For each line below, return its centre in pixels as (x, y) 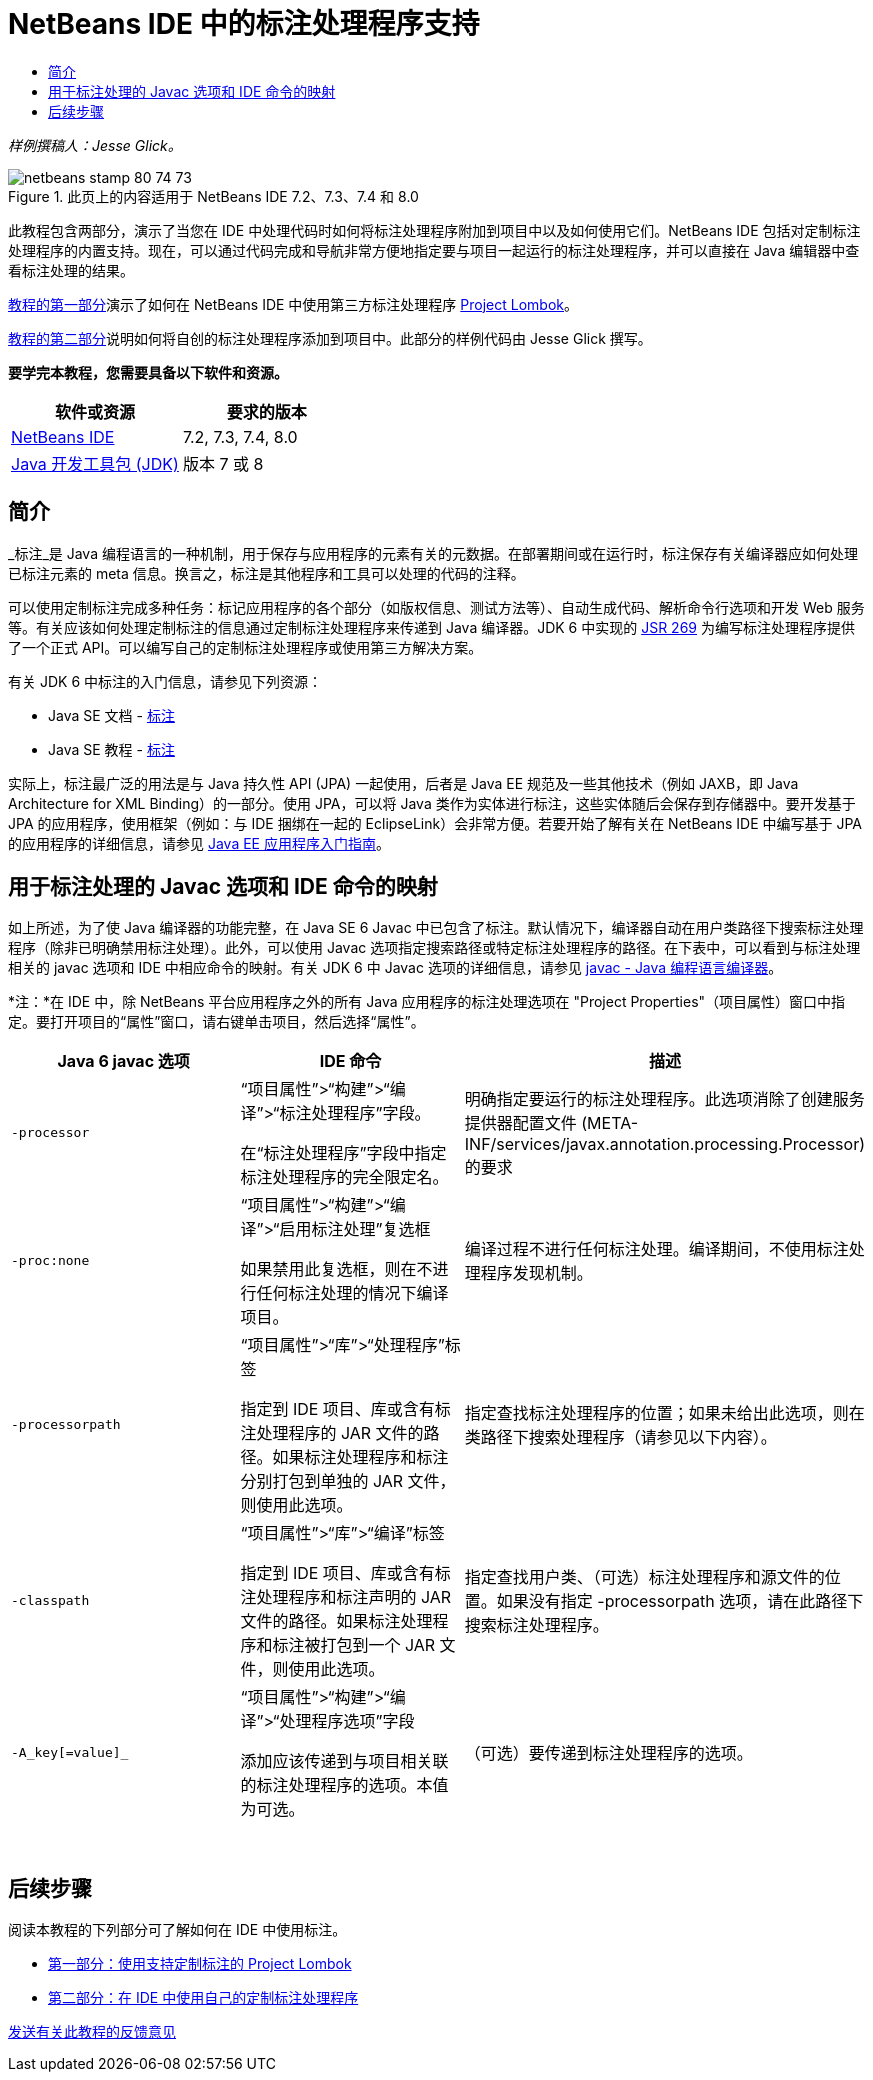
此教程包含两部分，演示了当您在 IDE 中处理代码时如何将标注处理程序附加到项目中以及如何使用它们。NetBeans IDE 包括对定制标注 (434, 230)
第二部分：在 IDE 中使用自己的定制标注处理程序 (203, 1998)
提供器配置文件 (520, 1123)
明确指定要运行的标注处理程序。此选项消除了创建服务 (664, 1099)
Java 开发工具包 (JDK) (95, 463)
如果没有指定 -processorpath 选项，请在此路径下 (680, 1601)
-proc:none (50, 1260)
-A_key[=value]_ (70, 1752)
